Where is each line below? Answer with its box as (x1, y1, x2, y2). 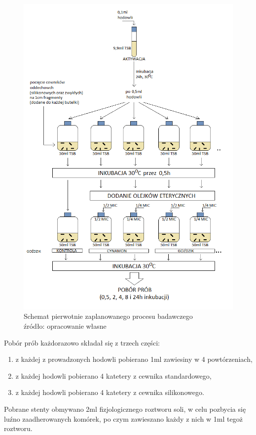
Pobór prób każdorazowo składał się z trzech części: (4, 337, 160, 348)
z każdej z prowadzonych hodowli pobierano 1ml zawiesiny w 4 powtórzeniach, (15, 354, 253, 364)
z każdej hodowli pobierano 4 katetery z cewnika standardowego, (15, 370, 212, 381)
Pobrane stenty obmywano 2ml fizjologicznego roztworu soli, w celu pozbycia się (4, 403, 246, 414)
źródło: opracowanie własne (24, 321, 107, 331)
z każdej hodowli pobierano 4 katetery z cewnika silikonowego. (15, 387, 204, 397)
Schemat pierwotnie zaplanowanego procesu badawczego (24, 311, 193, 321)
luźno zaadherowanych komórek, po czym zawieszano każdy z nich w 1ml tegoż (4, 413, 243, 424)
